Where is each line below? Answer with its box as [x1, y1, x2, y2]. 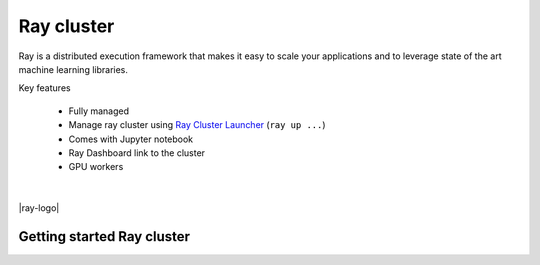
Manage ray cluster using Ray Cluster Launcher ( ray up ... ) [68, 119, 326, 131]
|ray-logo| [18, 202, 60, 214]
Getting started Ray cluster [18, 228, 190, 245]
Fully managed [68, 105, 130, 117]
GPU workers [68, 161, 124, 173]
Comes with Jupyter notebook [68, 133, 194, 145]
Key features [18, 82, 71, 94]
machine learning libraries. [18, 63, 129, 75]
